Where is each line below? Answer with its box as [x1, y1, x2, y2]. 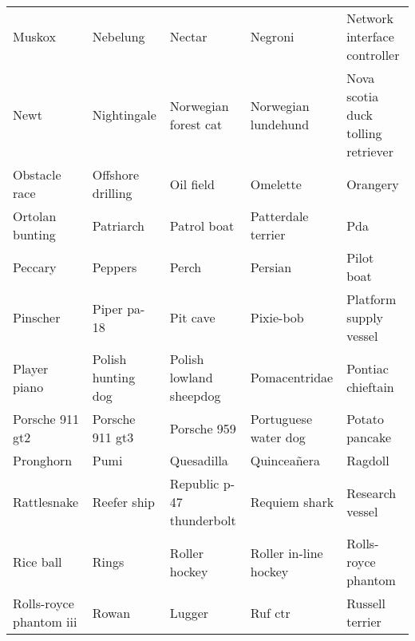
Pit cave [169, 308, 215, 326]
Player [13, 358, 49, 378]
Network [346, 9, 393, 27]
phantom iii [13, 612, 77, 631]
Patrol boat [169, 216, 235, 235]
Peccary [13, 257, 57, 276]
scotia [346, 87, 379, 105]
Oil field [169, 174, 215, 193]
